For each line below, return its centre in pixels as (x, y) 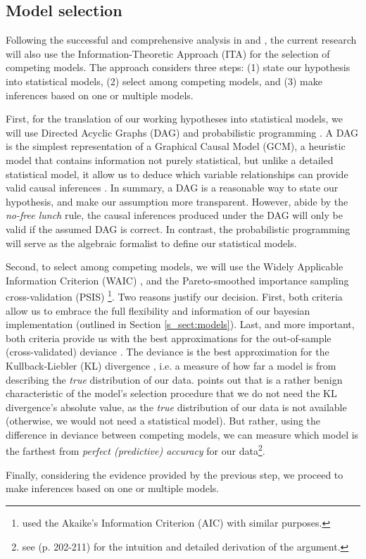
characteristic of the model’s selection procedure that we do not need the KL (171, 393)
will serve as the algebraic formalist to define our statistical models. (151, 243)
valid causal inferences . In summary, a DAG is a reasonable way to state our (172, 188)
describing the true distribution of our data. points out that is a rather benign (174, 379)
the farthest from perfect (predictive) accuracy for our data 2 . (135, 450)
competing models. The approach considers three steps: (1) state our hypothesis (178, 67)
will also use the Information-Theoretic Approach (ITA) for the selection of (168, 53)
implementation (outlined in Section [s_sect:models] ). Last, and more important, (180, 324)
